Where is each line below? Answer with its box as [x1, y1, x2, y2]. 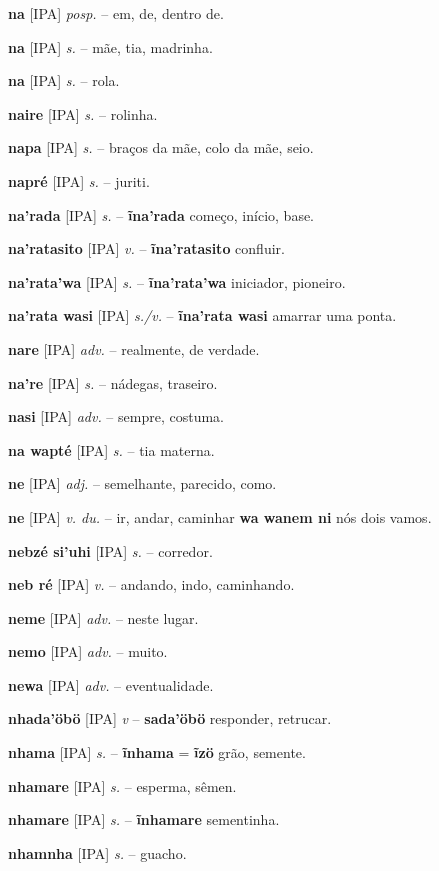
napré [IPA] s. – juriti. [8, 170, 150, 191]
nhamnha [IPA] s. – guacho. [8, 842, 187, 863]
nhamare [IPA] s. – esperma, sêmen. [8, 775, 237, 796]
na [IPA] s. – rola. [8, 70, 120, 91]
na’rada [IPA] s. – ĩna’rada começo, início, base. [8, 204, 315, 225]
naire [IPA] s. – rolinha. [8, 103, 158, 124]
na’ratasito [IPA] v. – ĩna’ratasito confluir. [8, 238, 285, 259]
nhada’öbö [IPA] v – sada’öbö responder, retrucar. [8, 708, 332, 729]
